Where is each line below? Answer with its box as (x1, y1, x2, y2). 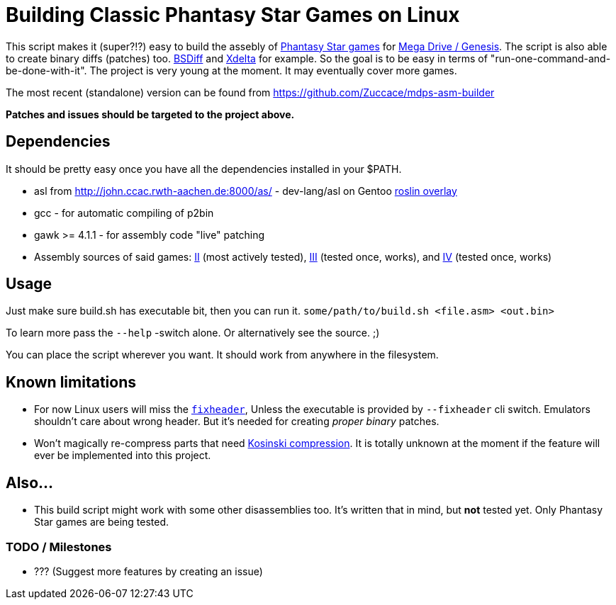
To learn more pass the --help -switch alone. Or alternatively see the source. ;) (6, 327, 380, 339)
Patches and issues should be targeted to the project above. (6, 108, 295, 120)
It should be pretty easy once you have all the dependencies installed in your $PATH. (6, 162, 402, 175)
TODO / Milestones (6, 539, 112, 554)
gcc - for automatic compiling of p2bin (34, 206, 214, 219)
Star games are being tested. (34, 516, 169, 528)
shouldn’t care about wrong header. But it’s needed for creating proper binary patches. (34, 415, 439, 428)
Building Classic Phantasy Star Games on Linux (6, 3, 460, 27)
